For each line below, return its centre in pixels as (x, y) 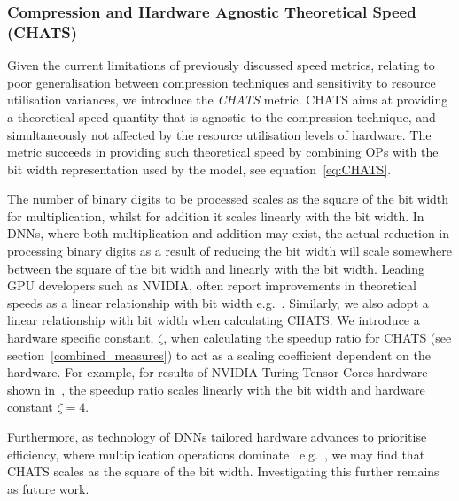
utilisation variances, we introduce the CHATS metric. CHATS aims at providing (228, 100)
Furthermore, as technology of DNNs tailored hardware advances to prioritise (217, 437)
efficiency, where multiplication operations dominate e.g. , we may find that (216, 454)
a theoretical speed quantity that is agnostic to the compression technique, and (222, 116)
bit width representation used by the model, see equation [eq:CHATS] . (199, 169)
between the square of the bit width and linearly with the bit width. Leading (216, 268)
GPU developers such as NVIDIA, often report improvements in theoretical (212, 285)
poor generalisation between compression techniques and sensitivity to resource (222, 82)
